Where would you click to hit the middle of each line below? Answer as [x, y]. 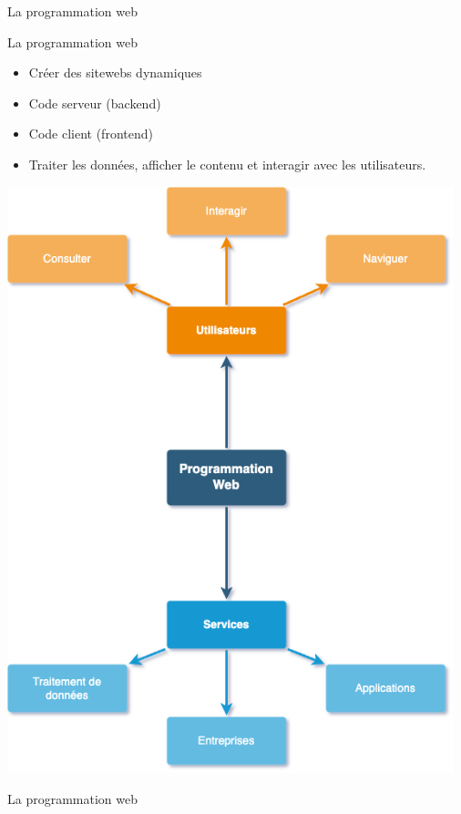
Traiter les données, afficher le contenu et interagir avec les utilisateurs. [227, 164]
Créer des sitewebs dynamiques [115, 72]
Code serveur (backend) [95, 103]
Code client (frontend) [91, 134]
